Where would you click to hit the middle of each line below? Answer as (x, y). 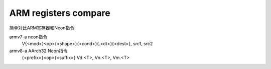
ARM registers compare (60, 13)
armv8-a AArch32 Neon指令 (38, 51)
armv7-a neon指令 (28, 37)
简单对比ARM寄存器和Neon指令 (42, 28)
